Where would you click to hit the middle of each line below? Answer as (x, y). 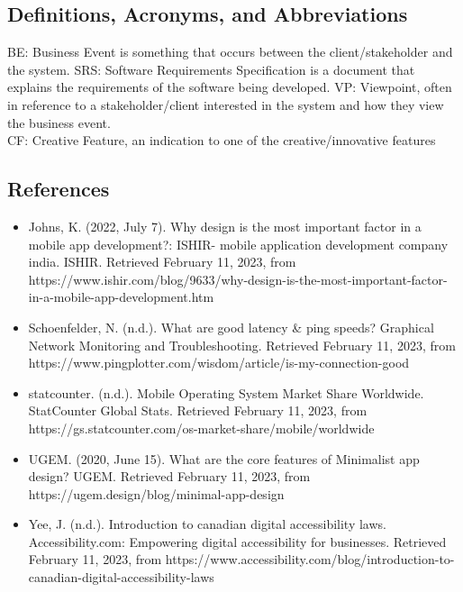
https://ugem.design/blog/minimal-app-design (156, 493)
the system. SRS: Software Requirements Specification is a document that (211, 69)
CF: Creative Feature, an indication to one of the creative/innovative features (222, 140)
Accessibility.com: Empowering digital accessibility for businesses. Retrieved (237, 541)
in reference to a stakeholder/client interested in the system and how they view (226, 104)
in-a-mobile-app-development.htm (121, 297)
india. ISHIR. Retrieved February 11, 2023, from (162, 262)
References (59, 189)
